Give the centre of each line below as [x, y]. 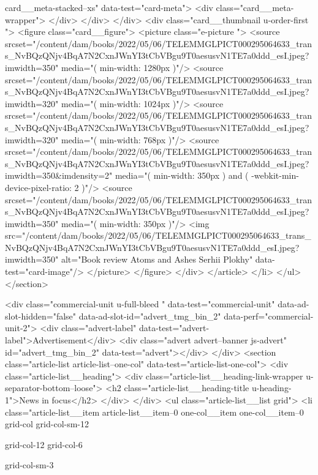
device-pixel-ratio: [38, 187]
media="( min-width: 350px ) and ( [182, 175]
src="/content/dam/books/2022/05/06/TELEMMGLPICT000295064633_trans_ [158, 235]
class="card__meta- [255, 7]
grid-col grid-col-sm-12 [47, 424]
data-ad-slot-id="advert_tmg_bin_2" [150, 316]
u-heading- [271, 388]
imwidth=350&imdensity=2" [59, 175]
